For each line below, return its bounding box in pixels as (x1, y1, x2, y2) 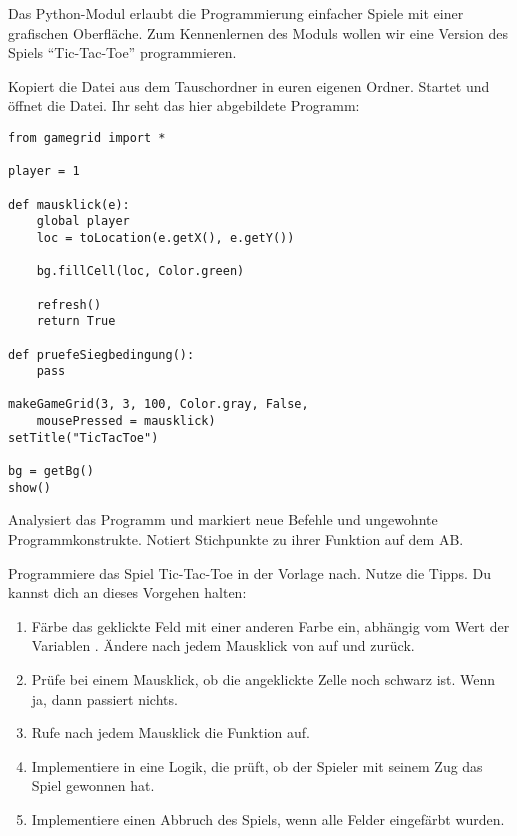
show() (8, 480, 51, 495)
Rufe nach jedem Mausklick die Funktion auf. (31, 722, 310, 743)
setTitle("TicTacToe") (8, 430, 159, 445)
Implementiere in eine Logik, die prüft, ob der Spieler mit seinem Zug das (31, 755, 483, 776)
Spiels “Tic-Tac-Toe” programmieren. (8, 42, 237, 63)
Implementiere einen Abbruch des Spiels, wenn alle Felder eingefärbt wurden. (31, 808, 505, 829)
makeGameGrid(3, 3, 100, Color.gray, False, (8, 397, 309, 412)
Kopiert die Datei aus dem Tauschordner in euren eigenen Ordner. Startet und (8, 75, 490, 96)
